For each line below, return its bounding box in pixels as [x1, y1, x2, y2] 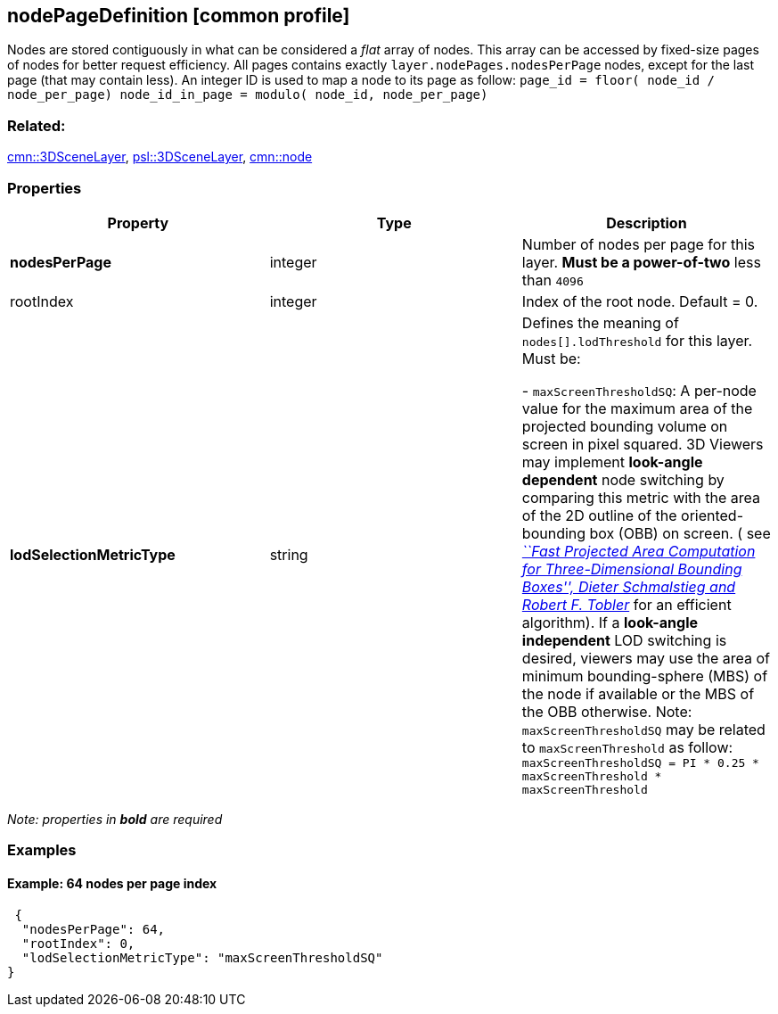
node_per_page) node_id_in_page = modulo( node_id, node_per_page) [7, 87, 488, 103]
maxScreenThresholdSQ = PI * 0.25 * [521, 755, 759, 770]
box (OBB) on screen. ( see [589, 523, 771, 542]
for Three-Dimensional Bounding [521, 559, 742, 578]
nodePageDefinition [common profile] [7, 4, 350, 27]
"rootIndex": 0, [21, 936, 135, 951]
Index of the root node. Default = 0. [521, 292, 758, 310]
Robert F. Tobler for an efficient [521, 595, 732, 614]
